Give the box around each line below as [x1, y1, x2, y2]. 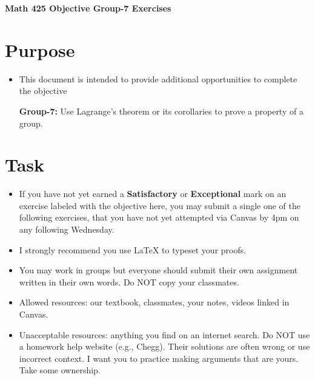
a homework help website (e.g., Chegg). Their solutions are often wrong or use [19, 340, 310, 353]
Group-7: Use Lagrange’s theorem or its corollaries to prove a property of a [19, 104, 303, 117]
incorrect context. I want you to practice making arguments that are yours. [19, 352, 299, 364]
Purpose [5, 37, 75, 62]
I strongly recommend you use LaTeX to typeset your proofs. [19, 243, 247, 256]
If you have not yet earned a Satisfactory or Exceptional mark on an [19, 187, 287, 200]
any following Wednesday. [19, 223, 114, 235]
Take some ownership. [19, 364, 101, 376]
